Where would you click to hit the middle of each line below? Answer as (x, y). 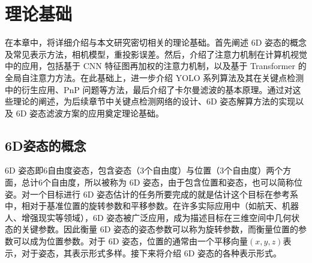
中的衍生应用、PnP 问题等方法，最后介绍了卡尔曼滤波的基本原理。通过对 (149, 89)
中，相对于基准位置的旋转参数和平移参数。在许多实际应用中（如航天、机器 (152, 206)
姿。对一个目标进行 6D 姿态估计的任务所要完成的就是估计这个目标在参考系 (152, 194)
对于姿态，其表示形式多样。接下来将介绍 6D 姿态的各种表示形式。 (151, 252)
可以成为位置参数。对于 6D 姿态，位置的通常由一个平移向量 (130, 241)
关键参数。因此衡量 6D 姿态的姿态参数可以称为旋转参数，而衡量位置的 (160, 229)
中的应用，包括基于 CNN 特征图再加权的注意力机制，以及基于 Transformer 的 (156, 66)
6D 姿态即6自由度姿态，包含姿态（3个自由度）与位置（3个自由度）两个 (144, 170)
